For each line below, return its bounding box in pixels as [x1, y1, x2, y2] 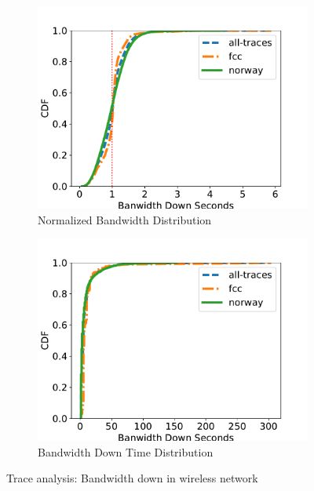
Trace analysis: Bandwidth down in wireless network [6, 470, 258, 486]
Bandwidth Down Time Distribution [38, 443, 214, 460]
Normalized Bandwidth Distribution [38, 211, 212, 227]
